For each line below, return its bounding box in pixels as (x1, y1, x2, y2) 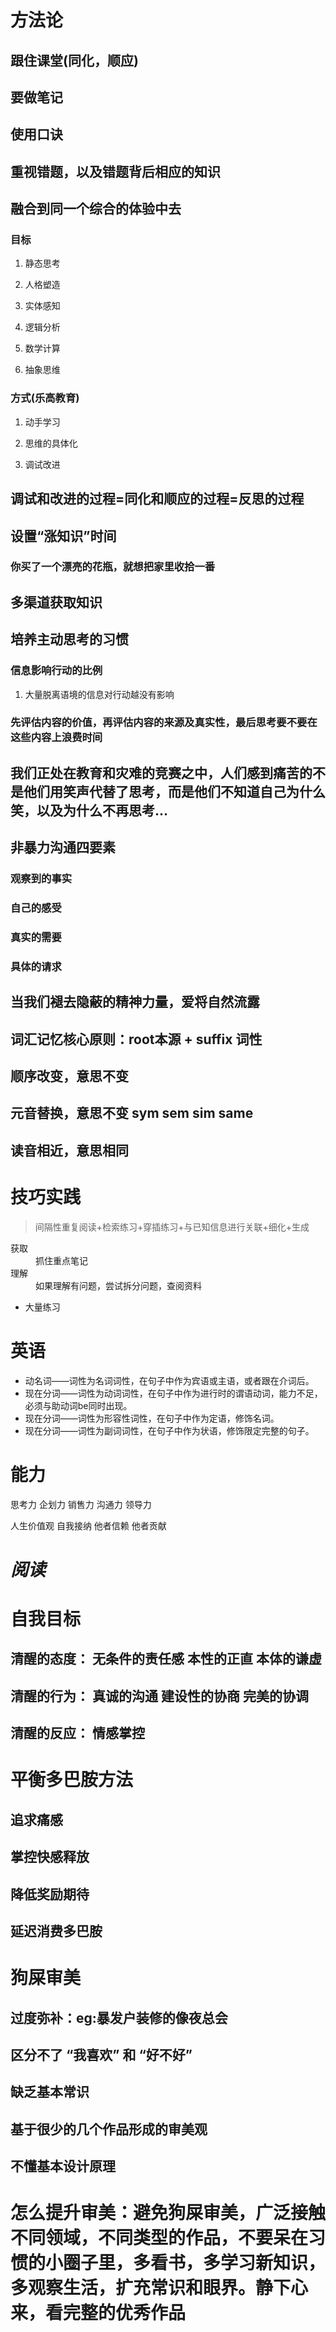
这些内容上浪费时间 (10, 731, 103, 745)
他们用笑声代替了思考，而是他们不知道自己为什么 (23, 783, 326, 800)
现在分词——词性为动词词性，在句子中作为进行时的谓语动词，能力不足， (24, 1387, 323, 1399)
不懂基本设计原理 (10, 2158, 116, 2175)
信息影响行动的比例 (10, 664, 103, 678)
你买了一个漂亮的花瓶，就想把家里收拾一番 (10, 560, 216, 574)
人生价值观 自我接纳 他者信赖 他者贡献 (10, 1519, 167, 1531)
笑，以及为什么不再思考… (10, 802, 169, 819)
